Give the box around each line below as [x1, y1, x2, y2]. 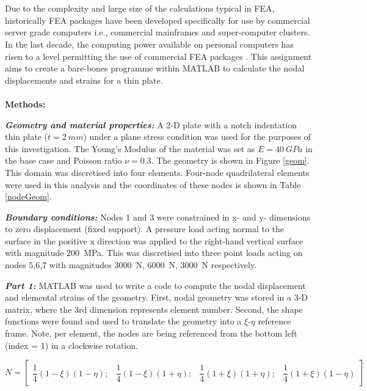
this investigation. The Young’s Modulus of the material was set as [5, 142, 255, 155]
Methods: [5, 97, 46, 110]
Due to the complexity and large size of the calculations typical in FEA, [5, 2, 275, 15]
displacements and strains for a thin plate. [5, 73, 163, 86]
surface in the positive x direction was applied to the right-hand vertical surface [5, 234, 303, 247]
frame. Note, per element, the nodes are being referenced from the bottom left [5, 327, 297, 340]
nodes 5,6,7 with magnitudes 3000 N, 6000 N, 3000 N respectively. [5, 258, 257, 271]
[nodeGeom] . [5, 190, 52, 203]
